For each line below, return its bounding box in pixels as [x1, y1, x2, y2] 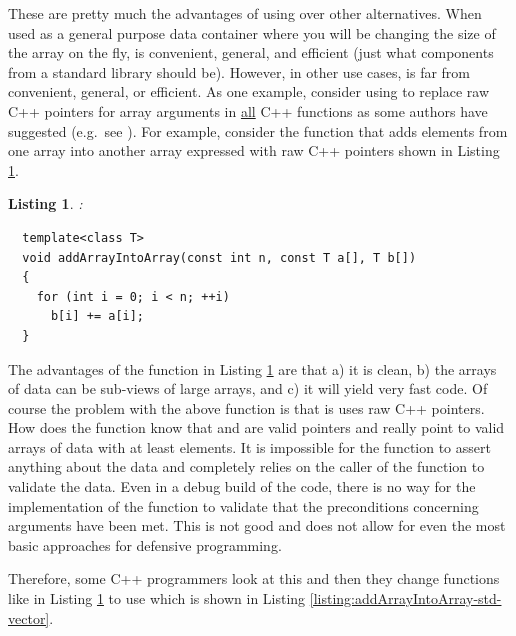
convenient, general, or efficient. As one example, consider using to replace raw [8, 81, 490, 102]
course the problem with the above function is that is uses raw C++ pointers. [8, 397, 485, 418]
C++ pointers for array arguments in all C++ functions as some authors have [8, 100, 488, 121]
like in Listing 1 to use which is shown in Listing [8, 588, 306, 609]
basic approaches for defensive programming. [8, 534, 282, 555]
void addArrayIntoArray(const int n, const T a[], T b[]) [22, 250, 417, 265]
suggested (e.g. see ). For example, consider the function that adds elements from [8, 120, 508, 141]
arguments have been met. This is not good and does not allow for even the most [8, 515, 506, 536]
